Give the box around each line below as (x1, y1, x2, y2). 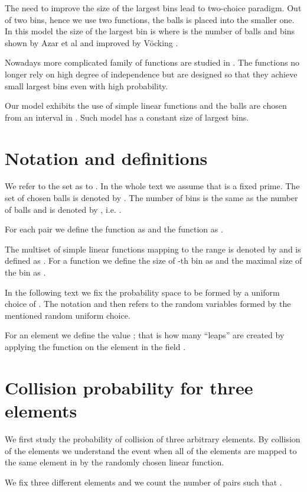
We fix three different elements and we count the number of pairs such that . (5, 475, 282, 488)
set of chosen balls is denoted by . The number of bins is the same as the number (5, 192, 298, 204)
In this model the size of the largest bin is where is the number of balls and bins (5, 25, 295, 37)
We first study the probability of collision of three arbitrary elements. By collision (5, 432, 301, 445)
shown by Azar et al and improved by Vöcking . (5, 36, 178, 48)
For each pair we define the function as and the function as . (5, 223, 223, 235)
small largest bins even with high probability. (5, 79, 168, 92)
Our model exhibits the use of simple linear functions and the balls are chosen (5, 99, 287, 112)
